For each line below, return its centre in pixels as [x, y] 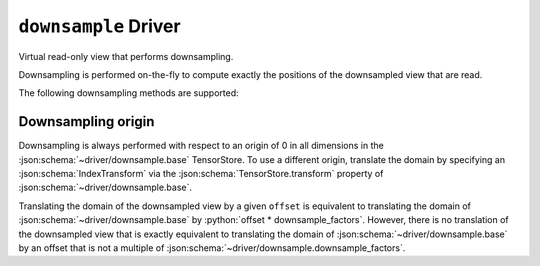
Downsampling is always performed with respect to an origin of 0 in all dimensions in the [201, 146]
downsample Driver [99, 26]
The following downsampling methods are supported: [128, 93]
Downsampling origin [86, 121]
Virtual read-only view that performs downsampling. [126, 56]
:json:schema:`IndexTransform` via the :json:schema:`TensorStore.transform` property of [201, 174]
